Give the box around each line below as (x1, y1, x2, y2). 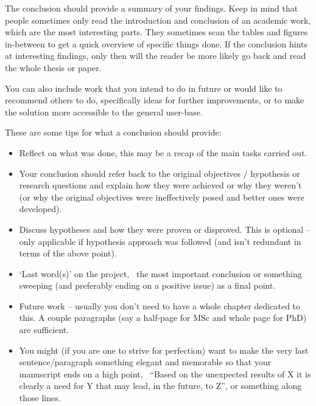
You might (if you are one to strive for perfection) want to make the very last (19, 343, 309, 356)
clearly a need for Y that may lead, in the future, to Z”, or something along (19, 379, 302, 392)
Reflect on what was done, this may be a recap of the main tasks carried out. (19, 146, 307, 159)
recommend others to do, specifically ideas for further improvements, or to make (5, 94, 304, 106)
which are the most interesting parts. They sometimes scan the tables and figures (5, 26, 308, 38)
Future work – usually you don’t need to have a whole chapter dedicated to (19, 299, 301, 312)
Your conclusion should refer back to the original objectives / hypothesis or (19, 167, 300, 179)
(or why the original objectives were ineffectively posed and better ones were (19, 190, 304, 203)
